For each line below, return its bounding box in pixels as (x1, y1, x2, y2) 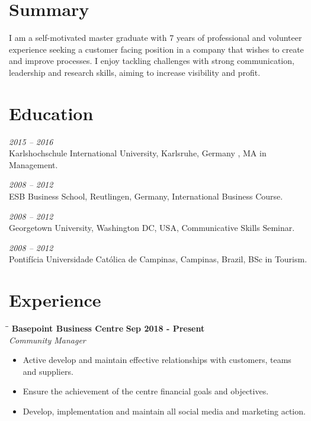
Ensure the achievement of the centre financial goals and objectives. (23, 385, 269, 397)
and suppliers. (23, 365, 73, 377)
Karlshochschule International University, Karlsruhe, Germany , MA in (9, 147, 267, 159)
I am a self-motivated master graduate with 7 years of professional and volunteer (9, 31, 302, 44)
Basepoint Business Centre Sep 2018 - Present (11, 322, 205, 335)
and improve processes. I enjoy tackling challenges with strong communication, (9, 54, 294, 67)
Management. (9, 158, 58, 171)
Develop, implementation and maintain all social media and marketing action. (23, 405, 306, 417)
